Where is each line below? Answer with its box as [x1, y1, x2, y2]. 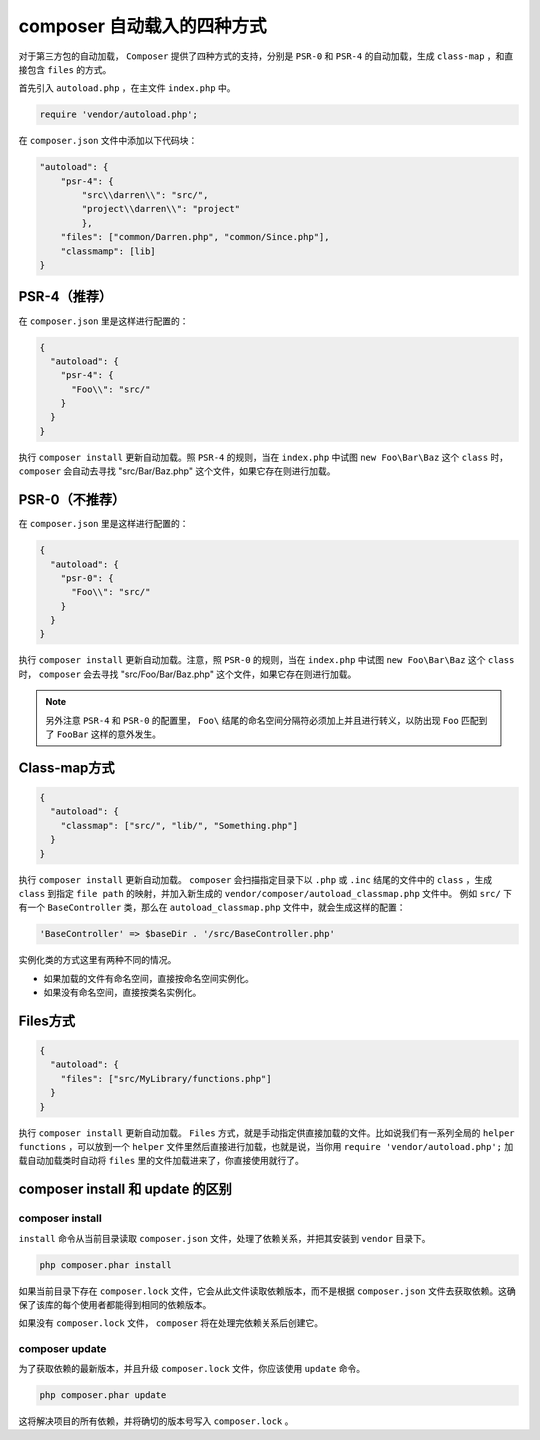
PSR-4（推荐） [18, 288, 113, 305]
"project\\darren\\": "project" [81, 203, 240, 215]
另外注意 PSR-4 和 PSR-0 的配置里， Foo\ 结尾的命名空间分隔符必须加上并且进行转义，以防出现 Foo [45, 714, 459, 726]
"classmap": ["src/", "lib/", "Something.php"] [60, 820, 299, 831]
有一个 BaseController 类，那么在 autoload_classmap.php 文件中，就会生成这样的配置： [18, 901, 406, 914]
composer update [18, 1342, 107, 1356]
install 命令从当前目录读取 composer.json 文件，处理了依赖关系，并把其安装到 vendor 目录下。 [18, 1232, 431, 1244]
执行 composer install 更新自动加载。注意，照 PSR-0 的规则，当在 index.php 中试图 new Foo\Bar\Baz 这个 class [18, 654, 515, 666]
